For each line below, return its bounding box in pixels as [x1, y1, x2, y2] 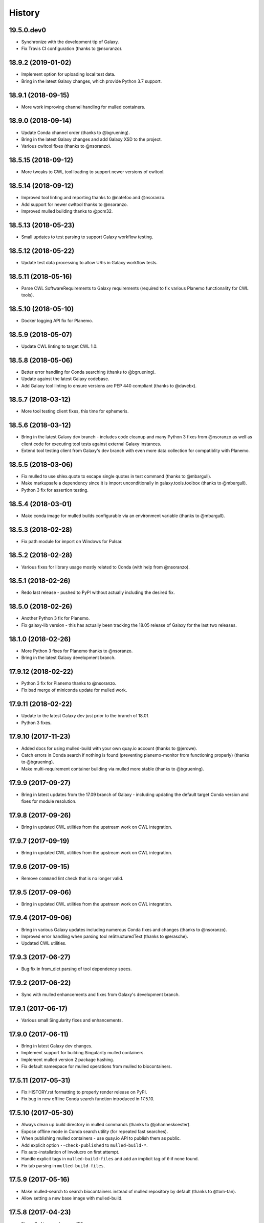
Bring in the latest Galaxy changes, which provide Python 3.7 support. [21, 78, 162, 84]
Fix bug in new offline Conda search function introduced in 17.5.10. [21, 1096, 154, 1102]
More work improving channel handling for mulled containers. [21, 104, 146, 110]
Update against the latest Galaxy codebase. [21, 376, 110, 382]
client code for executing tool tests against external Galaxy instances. [21, 441, 161, 447]
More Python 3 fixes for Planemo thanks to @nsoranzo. [21, 648, 133, 654]
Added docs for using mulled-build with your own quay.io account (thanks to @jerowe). [21, 745, 198, 751]
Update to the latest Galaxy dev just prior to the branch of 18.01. [21, 713, 150, 719]
